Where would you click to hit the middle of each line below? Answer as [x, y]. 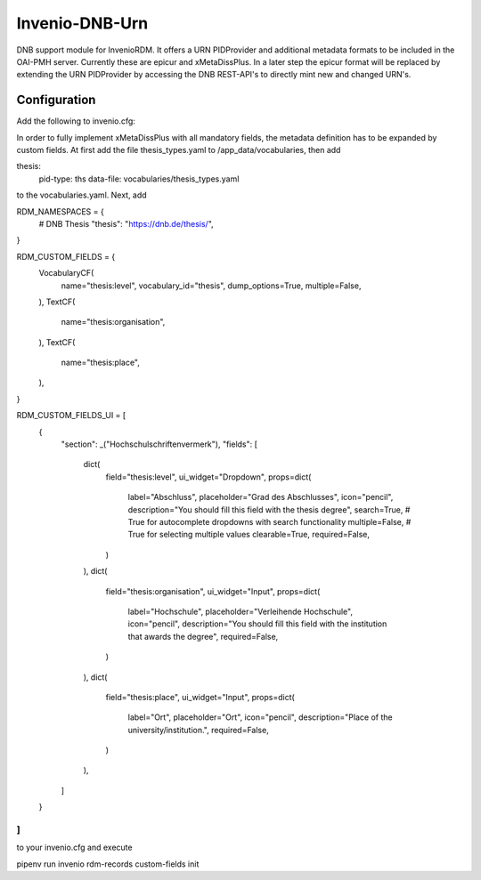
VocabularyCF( [66, 273]
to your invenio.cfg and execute [74, 848]
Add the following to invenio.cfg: [76, 121]
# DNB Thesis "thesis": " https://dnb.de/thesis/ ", [126, 223]
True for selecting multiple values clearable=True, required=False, [249, 535]
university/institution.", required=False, [198, 730]
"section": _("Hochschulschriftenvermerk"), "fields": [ [159, 444]
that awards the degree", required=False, [203, 636]
